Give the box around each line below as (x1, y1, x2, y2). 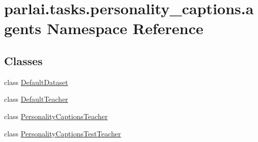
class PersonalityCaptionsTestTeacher (4, 128, 121, 138)
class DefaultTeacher (4, 94, 68, 104)
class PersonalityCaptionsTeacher (4, 110, 108, 121)
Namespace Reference (46, 18, 203, 39)
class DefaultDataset (4, 76, 68, 87)
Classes (4, 52, 43, 68)
